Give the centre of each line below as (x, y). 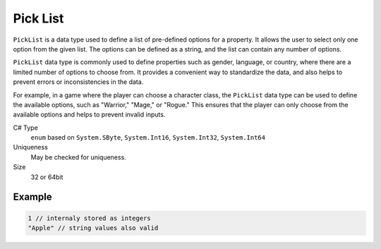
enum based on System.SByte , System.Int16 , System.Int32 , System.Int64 (148, 138)
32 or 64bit (47, 177)
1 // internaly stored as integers (89, 218)
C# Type (25, 128)
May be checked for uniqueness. (78, 157)
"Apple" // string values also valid (93, 228)
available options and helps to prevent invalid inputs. (89, 115)
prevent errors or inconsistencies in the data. (78, 82)
